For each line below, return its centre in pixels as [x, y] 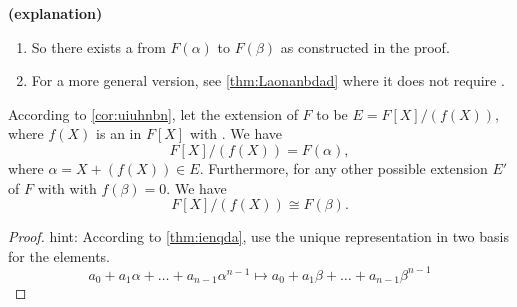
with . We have [236, 133]
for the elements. [59, 255]
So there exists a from [98, 46]
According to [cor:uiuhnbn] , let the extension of [153, 113]
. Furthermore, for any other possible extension [343, 167]
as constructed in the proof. [365, 46]
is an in [119, 133]
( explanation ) [55, 13]
